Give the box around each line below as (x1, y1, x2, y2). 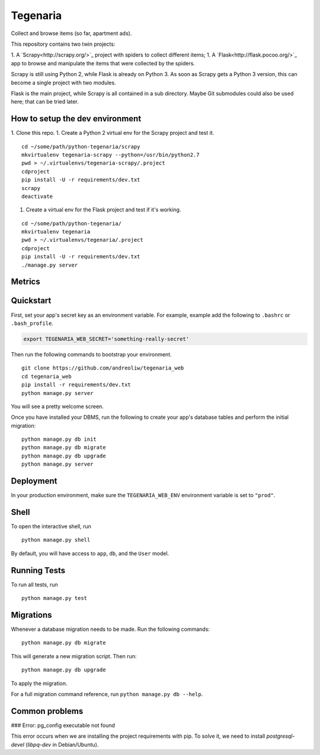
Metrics (11, 277, 41, 287)
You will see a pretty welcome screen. (11, 403, 104, 410)
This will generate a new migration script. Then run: (11, 652, 137, 659)
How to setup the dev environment (11, 113, 142, 124)
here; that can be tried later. (11, 98, 79, 105)
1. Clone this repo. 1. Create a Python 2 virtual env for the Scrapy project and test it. (11, 129, 215, 137)
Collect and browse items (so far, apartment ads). (11, 30, 132, 37)
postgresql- (266, 732, 295, 740)
